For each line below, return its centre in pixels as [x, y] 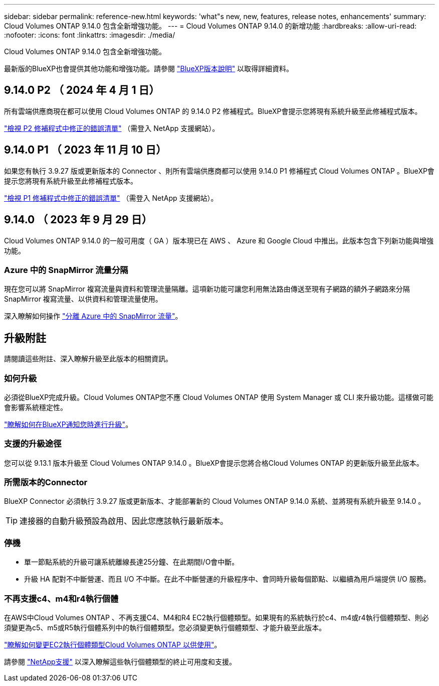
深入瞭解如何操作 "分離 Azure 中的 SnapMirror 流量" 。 [93, 316]
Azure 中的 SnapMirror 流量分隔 [66, 270]
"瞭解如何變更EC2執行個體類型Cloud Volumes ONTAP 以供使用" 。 [113, 644]
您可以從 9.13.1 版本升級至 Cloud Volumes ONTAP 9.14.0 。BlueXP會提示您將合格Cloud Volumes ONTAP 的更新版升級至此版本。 [214, 463]
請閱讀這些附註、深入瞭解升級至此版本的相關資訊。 [88, 359]
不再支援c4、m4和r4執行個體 [61, 598]
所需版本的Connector [46, 482]
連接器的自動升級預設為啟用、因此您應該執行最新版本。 [124, 521]
